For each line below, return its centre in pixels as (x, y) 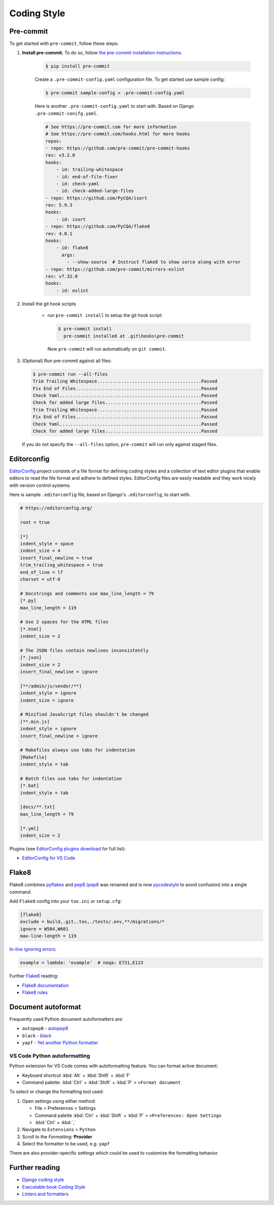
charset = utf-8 (40, 579)
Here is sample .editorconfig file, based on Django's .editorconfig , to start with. (100, 495)
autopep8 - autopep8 (45, 1028)
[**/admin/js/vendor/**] (51, 686)
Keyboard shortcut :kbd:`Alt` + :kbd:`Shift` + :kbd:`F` (77, 1075)
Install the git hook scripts (49, 304)
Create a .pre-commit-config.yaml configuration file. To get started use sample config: (130, 79)
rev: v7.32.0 (62, 276)
